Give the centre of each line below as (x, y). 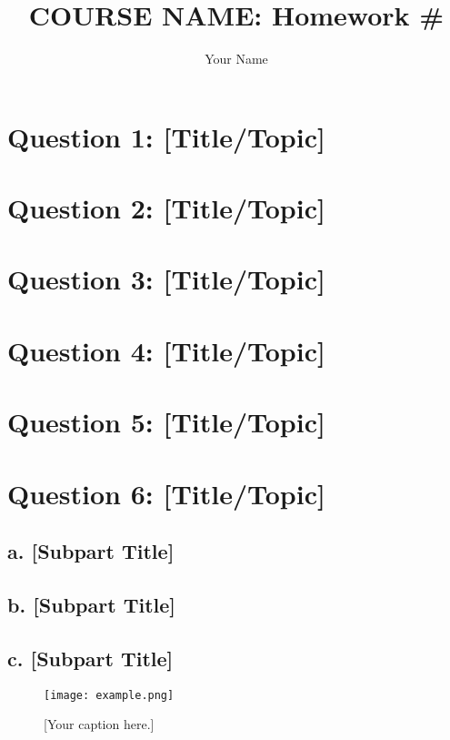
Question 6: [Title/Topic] (166, 493)
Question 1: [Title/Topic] (166, 136)
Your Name (236, 59)
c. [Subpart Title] (90, 658)
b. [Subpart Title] (92, 604)
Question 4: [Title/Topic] (166, 350)
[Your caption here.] (99, 724)
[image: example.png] (109, 695)
